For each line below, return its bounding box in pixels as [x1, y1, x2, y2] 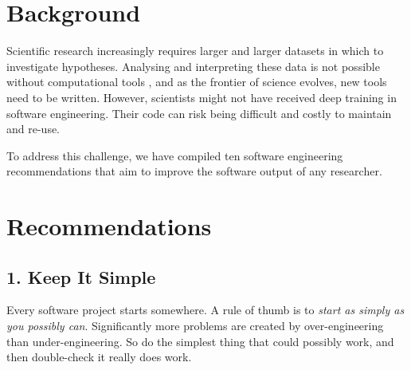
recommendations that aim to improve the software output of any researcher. [6, 163, 382, 179]
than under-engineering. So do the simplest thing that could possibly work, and [6, 333, 394, 349]
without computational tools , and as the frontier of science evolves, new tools [6, 73, 387, 90]
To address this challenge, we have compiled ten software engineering [6, 147, 343, 163]
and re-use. [6, 120, 61, 137]
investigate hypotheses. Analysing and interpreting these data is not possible [6, 57, 380, 74]
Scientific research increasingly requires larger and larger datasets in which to [6, 42, 384, 59]
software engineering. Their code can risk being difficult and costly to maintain [6, 104, 392, 121]
